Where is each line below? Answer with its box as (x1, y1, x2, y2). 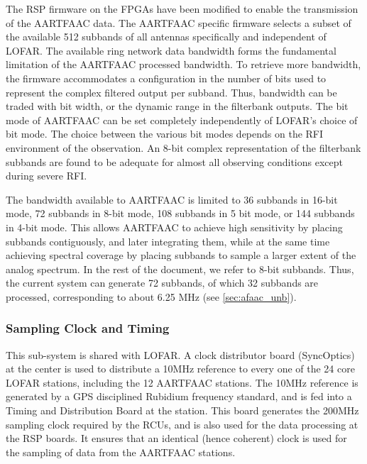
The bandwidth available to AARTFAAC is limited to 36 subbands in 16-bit (6, 192, 338, 206)
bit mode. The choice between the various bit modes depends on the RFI (6, 126, 324, 141)
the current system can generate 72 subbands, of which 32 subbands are (6, 275, 319, 290)
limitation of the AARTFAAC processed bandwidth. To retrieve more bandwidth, (6, 57, 361, 72)
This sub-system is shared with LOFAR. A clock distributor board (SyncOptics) (6, 347, 355, 362)
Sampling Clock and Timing (6, 319, 170, 337)
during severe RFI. (6, 168, 87, 183)
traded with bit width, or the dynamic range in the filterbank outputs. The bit (6, 99, 349, 114)
